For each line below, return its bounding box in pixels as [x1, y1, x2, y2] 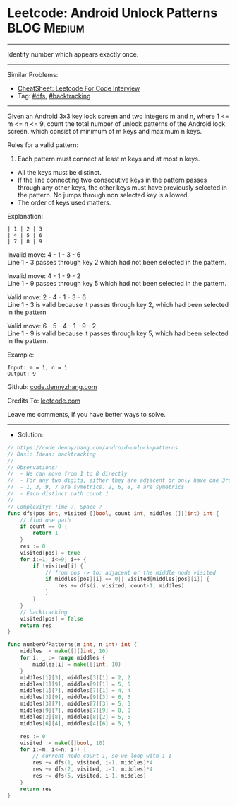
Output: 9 [7, 370, 37, 377]
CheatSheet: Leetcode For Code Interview [17, 84, 140, 93]
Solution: [17, 430, 44, 439]
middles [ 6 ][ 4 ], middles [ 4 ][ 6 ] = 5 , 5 [20, 720, 131, 727]
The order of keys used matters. [17, 198, 111, 207]
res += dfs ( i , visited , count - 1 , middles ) [57, 582, 185, 589]
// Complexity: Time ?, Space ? [7, 503, 102, 510]
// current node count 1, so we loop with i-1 [32, 752, 172, 760]
